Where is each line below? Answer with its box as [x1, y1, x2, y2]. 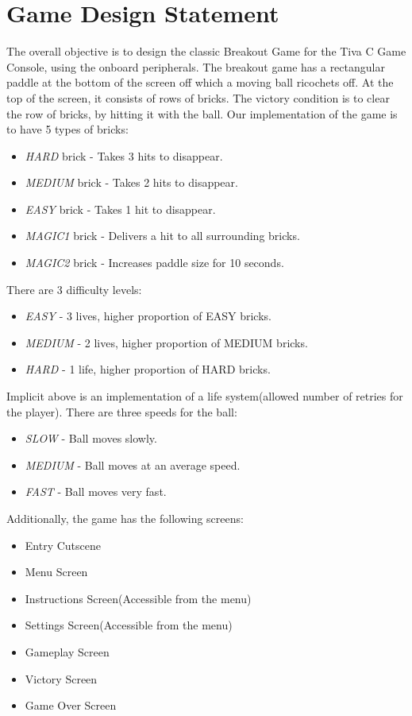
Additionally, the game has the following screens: [6, 510, 244, 526]
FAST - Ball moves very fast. [25, 483, 167, 500]
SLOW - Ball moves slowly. [25, 430, 157, 447]
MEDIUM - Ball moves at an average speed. [25, 456, 241, 473]
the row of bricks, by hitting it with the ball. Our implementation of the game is [6, 105, 398, 122]
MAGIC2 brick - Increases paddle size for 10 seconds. [25, 254, 284, 271]
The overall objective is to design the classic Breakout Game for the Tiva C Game [6, 43, 406, 60]
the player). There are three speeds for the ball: [6, 403, 237, 420]
